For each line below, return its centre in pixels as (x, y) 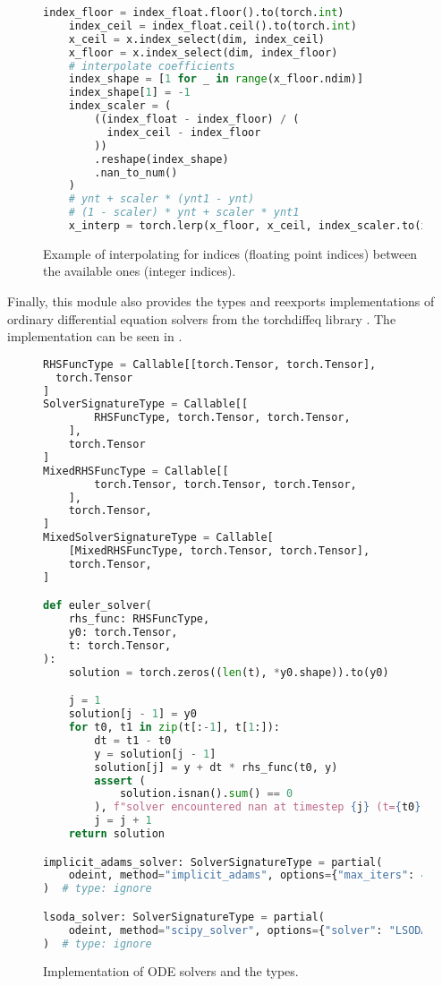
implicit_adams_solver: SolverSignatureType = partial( (213, 862)
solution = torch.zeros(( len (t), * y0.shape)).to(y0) (229, 672)
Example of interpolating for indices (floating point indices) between (230, 253)
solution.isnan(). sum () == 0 (206, 794)
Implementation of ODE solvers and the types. (171, 971)
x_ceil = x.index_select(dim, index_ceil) (197, 39)
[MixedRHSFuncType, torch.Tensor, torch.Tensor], (219, 551)
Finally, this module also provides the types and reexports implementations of (221, 301)
